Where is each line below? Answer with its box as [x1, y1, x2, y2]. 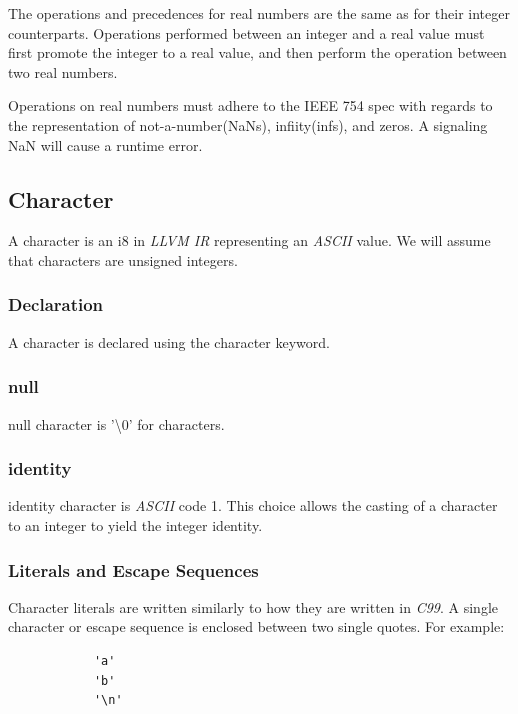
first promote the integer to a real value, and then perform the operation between [8, 42, 507, 63]
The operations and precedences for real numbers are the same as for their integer [8, 3, 510, 23]
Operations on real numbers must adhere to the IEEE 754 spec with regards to [8, 95, 493, 116]
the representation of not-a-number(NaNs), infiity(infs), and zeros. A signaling [8, 114, 488, 135]
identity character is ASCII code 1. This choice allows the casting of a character [8, 495, 498, 516]
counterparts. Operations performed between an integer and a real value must [8, 22, 485, 43]
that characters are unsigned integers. [8, 249, 238, 270]
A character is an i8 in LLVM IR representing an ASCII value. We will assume [8, 230, 491, 251]
